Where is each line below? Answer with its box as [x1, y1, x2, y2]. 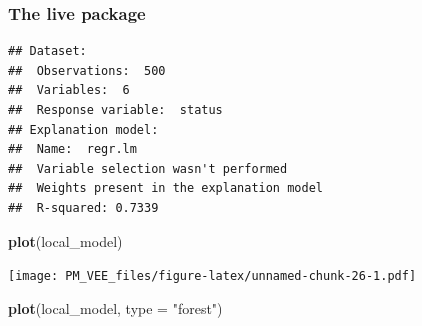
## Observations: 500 [8, 63, 166, 78]
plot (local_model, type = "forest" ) [8, 297, 223, 318]
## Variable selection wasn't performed [8, 161, 288, 176]
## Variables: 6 [8, 83, 130, 98]
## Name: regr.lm [8, 142, 137, 157]
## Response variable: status [8, 103, 223, 117]
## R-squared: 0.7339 [8, 200, 159, 215]
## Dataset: [8, 44, 87, 59]
